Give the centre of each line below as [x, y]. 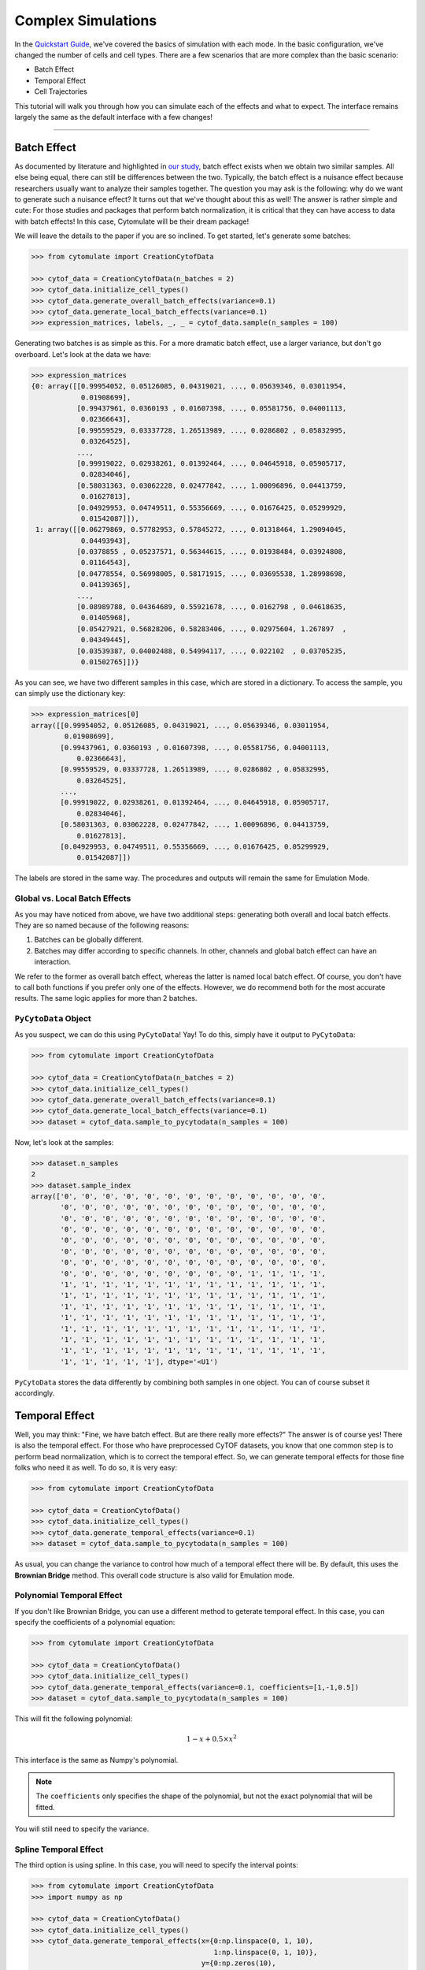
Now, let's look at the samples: [64, 1142]
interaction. [53, 962]
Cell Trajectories [61, 91]
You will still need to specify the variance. [82, 1829]
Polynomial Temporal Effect [68, 1596]
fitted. [45, 1807]
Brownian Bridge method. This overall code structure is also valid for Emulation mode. [155, 1575]
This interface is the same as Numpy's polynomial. [96, 1760]
